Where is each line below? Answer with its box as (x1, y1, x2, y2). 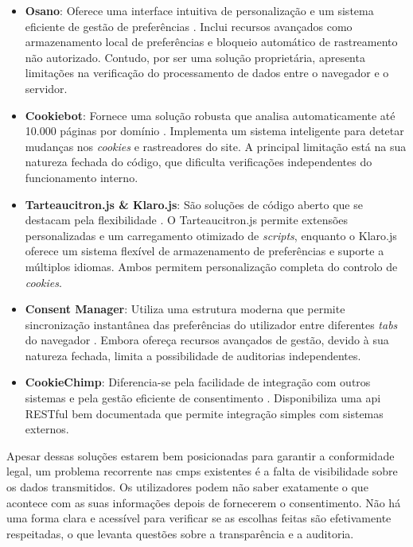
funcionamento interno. (25, 169, 138, 185)
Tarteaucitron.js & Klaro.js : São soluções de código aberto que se (25, 196, 363, 212)
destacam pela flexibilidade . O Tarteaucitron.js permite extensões (25, 211, 349, 228)
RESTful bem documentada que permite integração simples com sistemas (25, 405, 384, 421)
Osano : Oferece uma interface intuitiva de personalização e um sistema (25, 2, 374, 18)
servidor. (25, 80, 68, 96)
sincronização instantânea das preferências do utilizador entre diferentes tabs (25, 316, 398, 332)
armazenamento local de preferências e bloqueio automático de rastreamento (25, 33, 398, 50)
